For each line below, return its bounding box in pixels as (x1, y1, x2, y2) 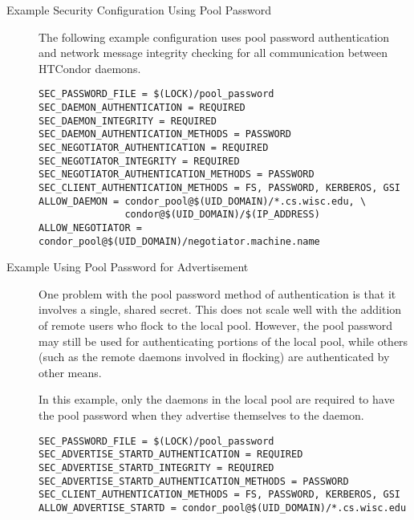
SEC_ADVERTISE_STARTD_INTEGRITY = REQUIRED (39, 461, 274, 473)
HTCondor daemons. (39, 59, 141, 76)
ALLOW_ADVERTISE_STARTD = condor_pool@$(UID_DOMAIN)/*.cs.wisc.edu (39, 502, 407, 514)
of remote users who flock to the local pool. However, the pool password (39, 317, 393, 334)
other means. (39, 364, 102, 380)
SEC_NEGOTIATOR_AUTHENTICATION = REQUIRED (39, 142, 269, 153)
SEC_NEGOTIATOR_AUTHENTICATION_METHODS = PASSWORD (39, 169, 315, 181)
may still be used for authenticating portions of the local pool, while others (39, 332, 408, 349)
